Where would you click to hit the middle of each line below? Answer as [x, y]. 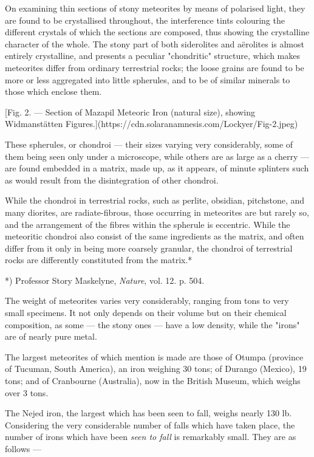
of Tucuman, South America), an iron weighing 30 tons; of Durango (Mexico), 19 [156, 369]
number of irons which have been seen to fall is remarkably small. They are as [151, 437]
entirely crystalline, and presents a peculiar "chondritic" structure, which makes [152, 56]
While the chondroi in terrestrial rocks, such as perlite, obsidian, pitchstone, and [155, 200]
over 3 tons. [27, 392]
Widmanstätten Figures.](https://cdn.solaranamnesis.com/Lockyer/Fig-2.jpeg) [152, 124]
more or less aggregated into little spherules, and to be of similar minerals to [148, 79]
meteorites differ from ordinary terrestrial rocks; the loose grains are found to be [155, 67]
